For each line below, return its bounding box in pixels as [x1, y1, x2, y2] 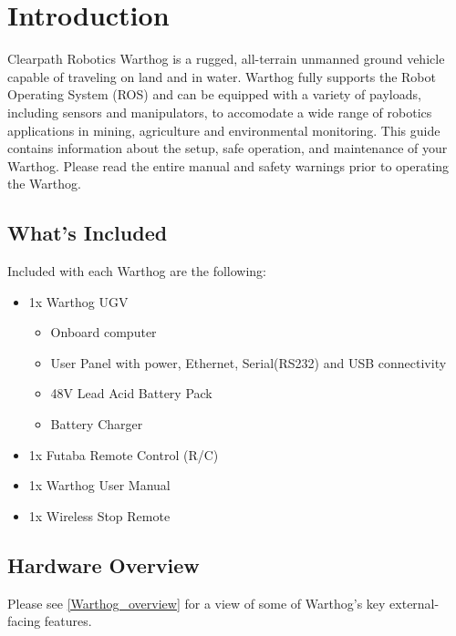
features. [44, 611, 92, 631]
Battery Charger [50, 415, 143, 434]
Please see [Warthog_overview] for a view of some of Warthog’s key [7, 593, 386, 612]
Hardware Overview [7, 550, 200, 579]
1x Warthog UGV [28, 292, 129, 311]
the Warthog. [7, 174, 81, 193]
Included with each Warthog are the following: [7, 262, 266, 281]
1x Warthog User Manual [28, 476, 171, 495]
